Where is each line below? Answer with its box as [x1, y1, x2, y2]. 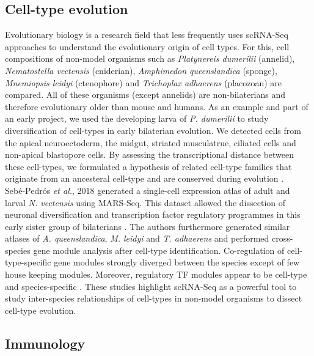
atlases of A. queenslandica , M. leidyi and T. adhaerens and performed [5, 232, 269, 245]
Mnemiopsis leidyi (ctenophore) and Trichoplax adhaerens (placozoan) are [5, 76, 282, 89]
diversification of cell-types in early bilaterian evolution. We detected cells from [5, 124, 301, 136]
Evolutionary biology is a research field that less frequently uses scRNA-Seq [5, 28, 288, 41]
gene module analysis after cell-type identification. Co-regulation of [33, 243, 285, 256]
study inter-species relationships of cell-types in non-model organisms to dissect [5, 292, 302, 305]
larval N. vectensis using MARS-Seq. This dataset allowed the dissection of [5, 196, 286, 209]
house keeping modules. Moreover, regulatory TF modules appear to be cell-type [5, 268, 307, 281]
